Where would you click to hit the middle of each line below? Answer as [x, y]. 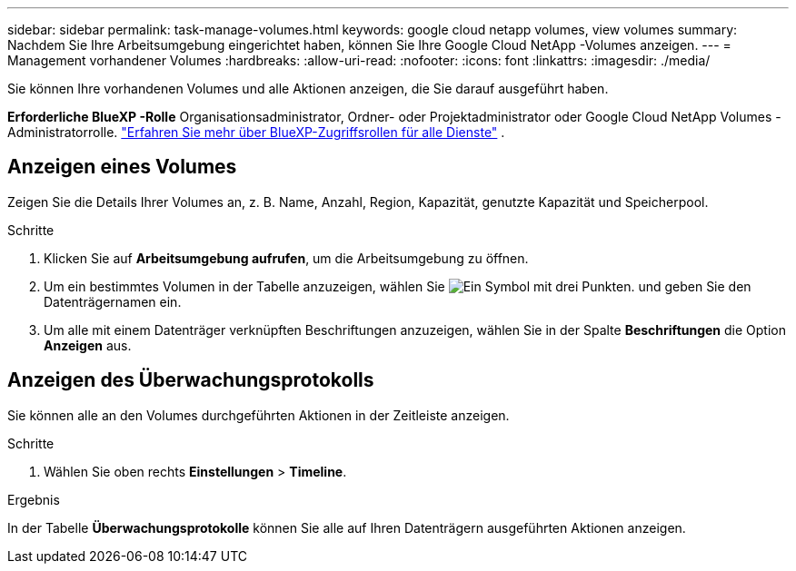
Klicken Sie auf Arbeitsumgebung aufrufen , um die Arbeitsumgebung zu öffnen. [286, 258]
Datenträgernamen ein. [113, 301]
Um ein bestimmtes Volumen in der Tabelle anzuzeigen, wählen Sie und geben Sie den [398, 286]
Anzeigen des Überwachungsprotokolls [191, 380]
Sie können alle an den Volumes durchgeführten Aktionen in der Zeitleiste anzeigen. [259, 415]
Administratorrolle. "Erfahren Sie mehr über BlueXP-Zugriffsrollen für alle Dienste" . [256, 132]
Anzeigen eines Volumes [122, 167]
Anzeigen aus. [88, 345]
